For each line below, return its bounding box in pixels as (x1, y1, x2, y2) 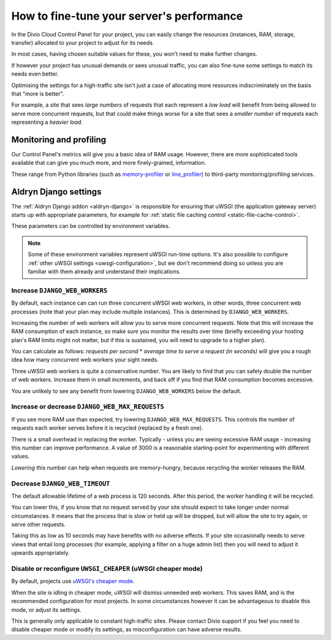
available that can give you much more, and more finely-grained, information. (11, 159, 207, 167)
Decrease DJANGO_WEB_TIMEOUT (11, 479, 110, 487)
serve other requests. (11, 521, 66, 528)
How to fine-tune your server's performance (11, 9, 243, 23)
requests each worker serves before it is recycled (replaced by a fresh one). (11, 424, 204, 432)
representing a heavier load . (11, 118, 83, 126)
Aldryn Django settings (11, 186, 102, 197)
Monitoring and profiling (11, 134, 107, 145)
